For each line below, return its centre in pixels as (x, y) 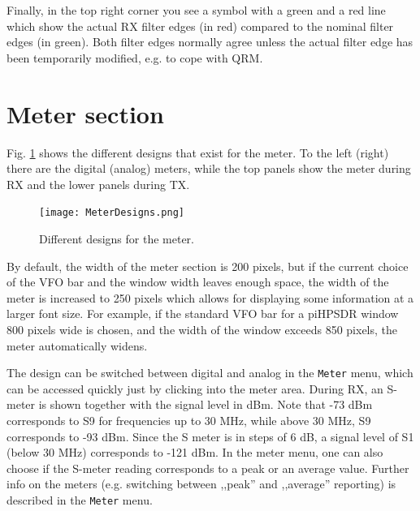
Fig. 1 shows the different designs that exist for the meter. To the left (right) (198, 152)
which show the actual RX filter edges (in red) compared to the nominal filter (200, 26)
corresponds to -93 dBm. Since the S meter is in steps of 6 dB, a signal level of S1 (210, 436)
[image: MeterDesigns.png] (112, 213)
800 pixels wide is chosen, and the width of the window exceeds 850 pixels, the (202, 329)
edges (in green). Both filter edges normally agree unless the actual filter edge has (210, 42)
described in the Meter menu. (80, 499)
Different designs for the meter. (117, 238)
